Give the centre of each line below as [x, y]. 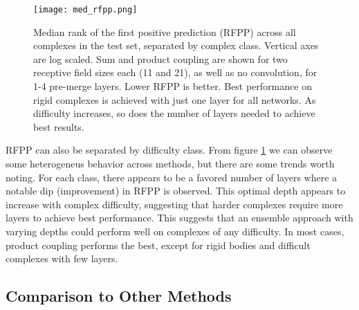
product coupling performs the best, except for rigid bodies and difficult [158, 245]
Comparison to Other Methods [119, 296]
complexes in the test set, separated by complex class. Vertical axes [176, 45]
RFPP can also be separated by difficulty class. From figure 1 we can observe [169, 150]
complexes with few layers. [62, 258]
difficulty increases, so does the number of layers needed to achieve [174, 113]
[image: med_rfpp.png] [85, 10]
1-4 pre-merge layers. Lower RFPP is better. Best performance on [173, 86]
